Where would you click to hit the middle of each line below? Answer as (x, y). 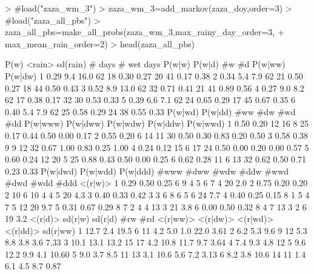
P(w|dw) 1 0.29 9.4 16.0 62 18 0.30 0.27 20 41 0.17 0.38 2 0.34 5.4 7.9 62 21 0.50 (154, 75)
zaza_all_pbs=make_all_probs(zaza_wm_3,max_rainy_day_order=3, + (145, 32)
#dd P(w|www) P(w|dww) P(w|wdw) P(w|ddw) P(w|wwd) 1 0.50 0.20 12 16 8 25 (157, 123)
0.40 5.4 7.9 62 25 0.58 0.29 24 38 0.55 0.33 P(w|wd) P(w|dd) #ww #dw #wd (150, 111)
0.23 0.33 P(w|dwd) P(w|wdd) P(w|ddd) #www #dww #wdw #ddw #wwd (147, 171)
